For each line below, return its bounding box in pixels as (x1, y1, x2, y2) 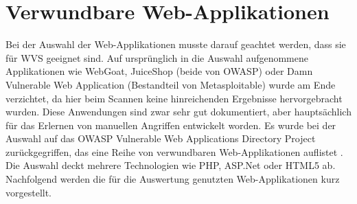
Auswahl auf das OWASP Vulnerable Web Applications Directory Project (5, 131, 316, 146)
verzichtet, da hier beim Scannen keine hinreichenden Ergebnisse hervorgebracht (5, 91, 343, 105)
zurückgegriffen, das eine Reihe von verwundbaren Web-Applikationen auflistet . (5, 144, 343, 159)
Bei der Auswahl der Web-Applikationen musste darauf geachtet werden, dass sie (5, 37, 346, 52)
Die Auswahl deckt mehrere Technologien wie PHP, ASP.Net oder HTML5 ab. (5, 158, 336, 172)
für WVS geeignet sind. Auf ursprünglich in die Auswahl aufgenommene (5, 50, 308, 65)
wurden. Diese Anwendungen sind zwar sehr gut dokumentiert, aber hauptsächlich (5, 104, 352, 119)
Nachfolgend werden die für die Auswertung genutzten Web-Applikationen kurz (5, 172, 340, 186)
